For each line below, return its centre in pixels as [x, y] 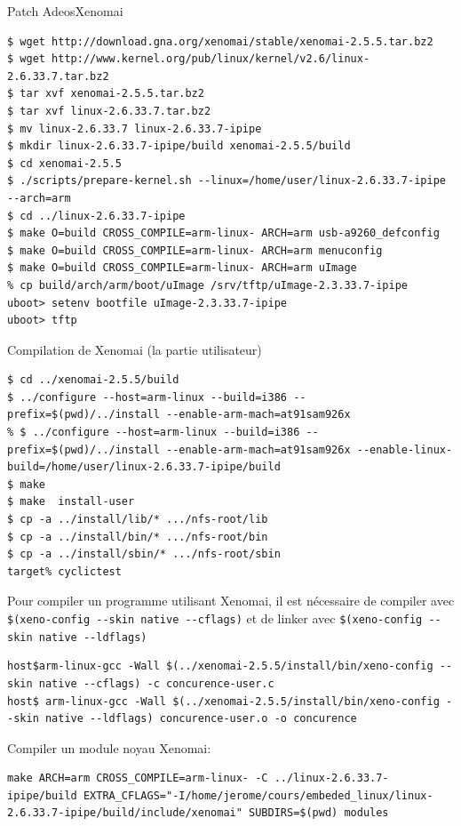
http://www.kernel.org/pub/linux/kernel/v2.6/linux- [211, 59]
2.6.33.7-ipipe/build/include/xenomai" [125, 813]
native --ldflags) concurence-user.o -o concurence [201, 719]
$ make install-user [71, 502]
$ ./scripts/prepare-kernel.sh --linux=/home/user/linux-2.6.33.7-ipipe [227, 181]
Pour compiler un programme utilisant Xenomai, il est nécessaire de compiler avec [231, 601]
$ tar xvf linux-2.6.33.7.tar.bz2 [109, 111]
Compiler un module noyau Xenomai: [109, 747]
